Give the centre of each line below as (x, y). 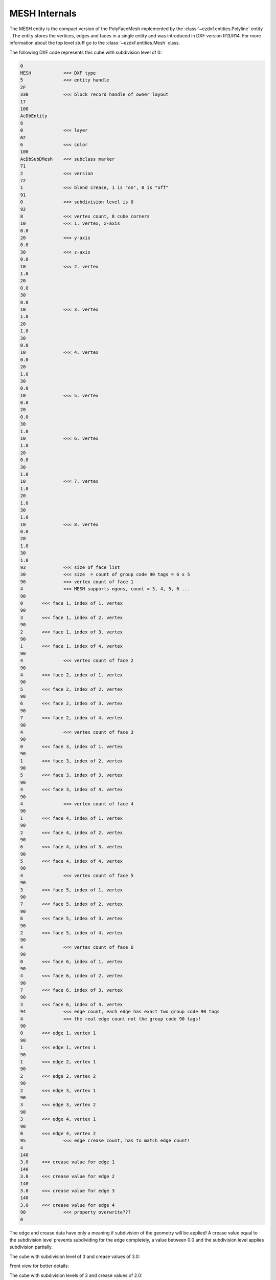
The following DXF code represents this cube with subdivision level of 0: (86, 52)
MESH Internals (43, 13)
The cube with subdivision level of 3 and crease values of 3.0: (75, 1256)
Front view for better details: (39, 1266)
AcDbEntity (34, 116)
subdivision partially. (31, 1247)
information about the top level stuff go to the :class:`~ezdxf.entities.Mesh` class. (95, 43)
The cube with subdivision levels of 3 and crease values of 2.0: (76, 1275)
